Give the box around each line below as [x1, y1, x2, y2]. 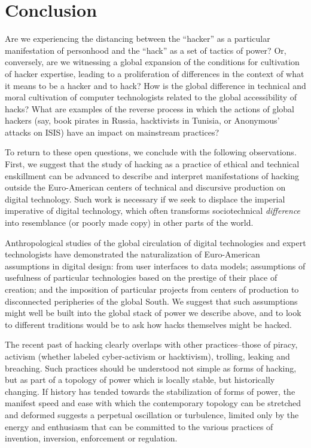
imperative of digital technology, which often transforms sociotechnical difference [5, 204, 301, 217]
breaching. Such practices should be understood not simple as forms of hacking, [5, 361, 297, 374]
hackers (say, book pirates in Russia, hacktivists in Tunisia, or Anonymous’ [5, 114, 280, 127]
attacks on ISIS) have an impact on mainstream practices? [5, 125, 219, 138]
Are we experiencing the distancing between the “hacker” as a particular [5, 32, 270, 45]
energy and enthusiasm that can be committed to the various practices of [5, 420, 273, 432]
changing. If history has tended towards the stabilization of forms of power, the [5, 385, 295, 397]
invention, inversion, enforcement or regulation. [5, 432, 178, 444]
